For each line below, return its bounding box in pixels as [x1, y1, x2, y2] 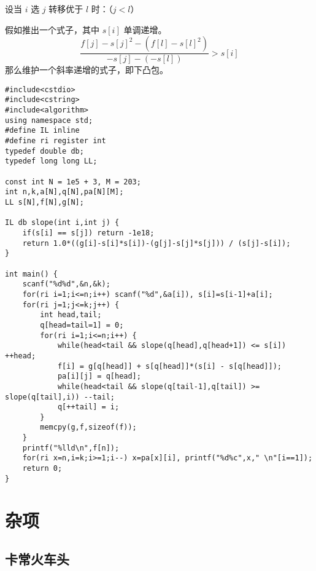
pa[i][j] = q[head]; [57, 372, 141, 381]
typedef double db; [5, 146, 84, 156]
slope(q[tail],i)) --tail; [5, 392, 115, 401]
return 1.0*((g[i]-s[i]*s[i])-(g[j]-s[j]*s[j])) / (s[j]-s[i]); [22, 238, 291, 248]
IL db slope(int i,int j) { [5, 218, 120, 227]
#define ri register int [5, 136, 106, 146]
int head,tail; [40, 310, 102, 320]
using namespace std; [5, 116, 93, 125]
